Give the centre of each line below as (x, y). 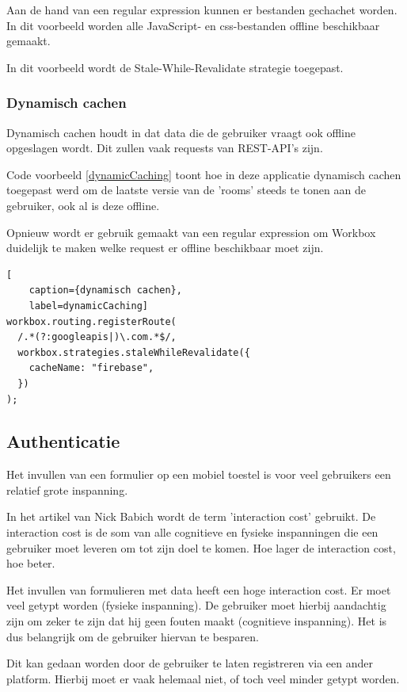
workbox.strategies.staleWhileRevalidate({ (134, 352)
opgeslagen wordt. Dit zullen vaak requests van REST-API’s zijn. (165, 148)
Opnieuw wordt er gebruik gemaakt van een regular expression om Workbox (191, 232)
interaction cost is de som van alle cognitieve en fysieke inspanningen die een (192, 532)
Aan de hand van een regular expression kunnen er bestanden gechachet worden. (202, 10)
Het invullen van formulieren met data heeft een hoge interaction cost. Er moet (199, 589)
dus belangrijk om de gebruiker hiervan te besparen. (133, 636)
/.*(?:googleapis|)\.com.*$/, (97, 337)
